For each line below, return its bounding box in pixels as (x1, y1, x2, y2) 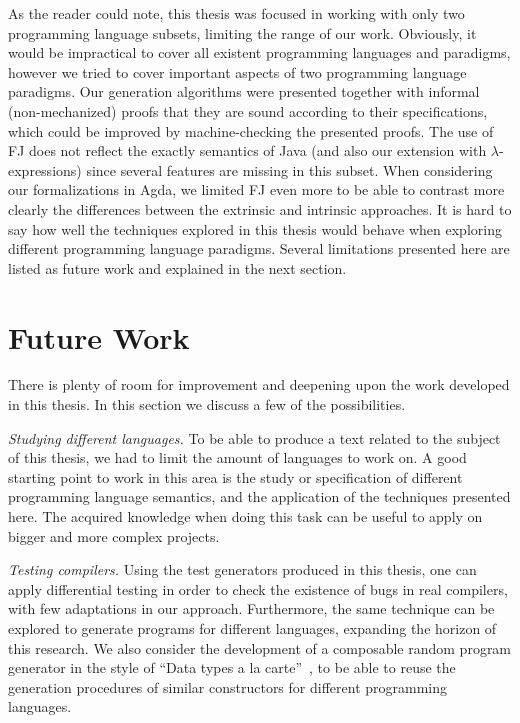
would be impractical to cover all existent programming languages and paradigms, (8, 42, 511, 63)
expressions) (8, 159, 82, 180)
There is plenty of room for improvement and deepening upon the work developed (8, 374, 510, 395)
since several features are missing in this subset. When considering (86, 159, 493, 180)
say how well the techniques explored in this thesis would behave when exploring (8, 218, 502, 239)
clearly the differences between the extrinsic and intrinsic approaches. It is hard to (8, 198, 512, 219)
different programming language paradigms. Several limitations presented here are (8, 238, 510, 259)
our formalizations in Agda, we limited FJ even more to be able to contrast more (8, 179, 505, 200)
